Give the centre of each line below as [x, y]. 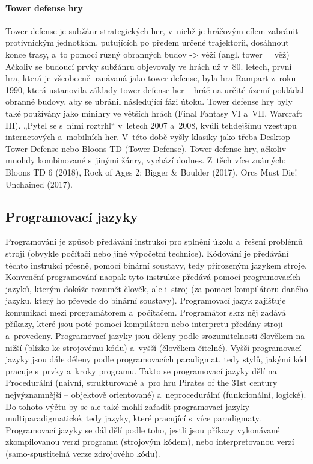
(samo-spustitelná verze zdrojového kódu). [83, 453]
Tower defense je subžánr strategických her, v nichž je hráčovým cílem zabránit [152, 30]
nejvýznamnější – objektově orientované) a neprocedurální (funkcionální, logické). [156, 395]
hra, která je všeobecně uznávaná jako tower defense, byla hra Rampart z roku [151, 78]
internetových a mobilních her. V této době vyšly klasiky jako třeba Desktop [148, 137]
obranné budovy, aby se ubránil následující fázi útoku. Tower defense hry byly [149, 101]
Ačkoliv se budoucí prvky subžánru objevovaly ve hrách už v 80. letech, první [149, 66]
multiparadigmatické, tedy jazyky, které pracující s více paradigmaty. [133, 418]
